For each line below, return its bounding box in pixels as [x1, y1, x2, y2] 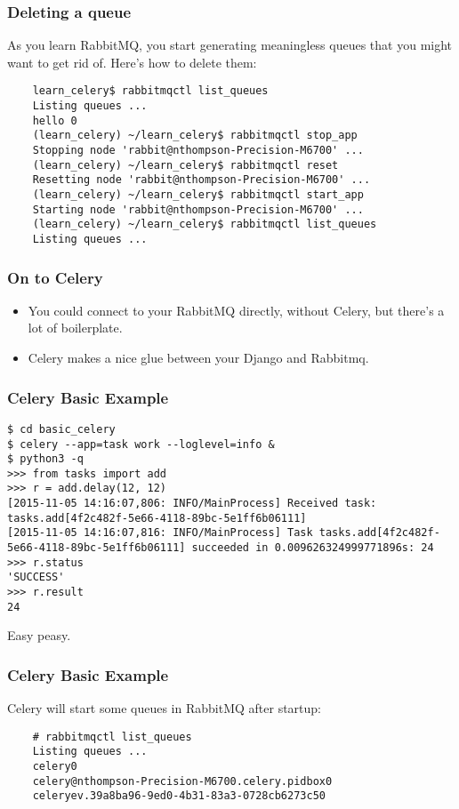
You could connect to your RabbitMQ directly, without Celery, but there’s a [28, 300, 445, 319]
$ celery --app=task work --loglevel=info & [7, 437, 275, 451]
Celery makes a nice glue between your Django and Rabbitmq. [28, 348, 369, 367]
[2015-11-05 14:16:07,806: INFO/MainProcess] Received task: [7, 497, 377, 510]
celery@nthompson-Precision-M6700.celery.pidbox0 [32, 774, 333, 788]
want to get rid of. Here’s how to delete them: [7, 52, 257, 71]
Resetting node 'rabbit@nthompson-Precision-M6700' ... [32, 173, 371, 187]
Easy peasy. [7, 626, 71, 645]
